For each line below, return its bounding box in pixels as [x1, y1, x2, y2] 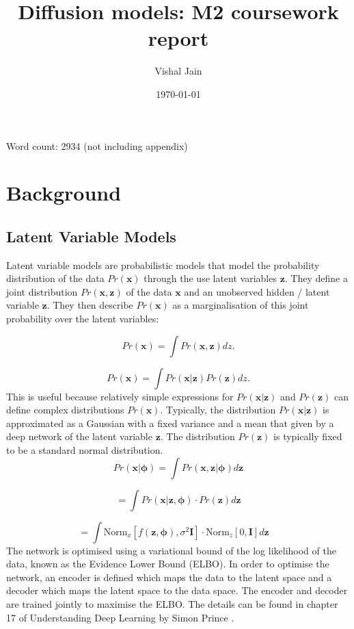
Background [6, 179, 122, 207]
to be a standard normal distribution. [6, 443, 163, 457]
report [148, 24, 209, 52]
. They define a [284, 271, 348, 285]
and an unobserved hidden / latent [184, 284, 330, 298]
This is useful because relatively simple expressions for [6, 389, 234, 403]
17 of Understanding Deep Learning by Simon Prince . [6, 610, 234, 624]
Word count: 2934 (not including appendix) [6, 138, 188, 153]
